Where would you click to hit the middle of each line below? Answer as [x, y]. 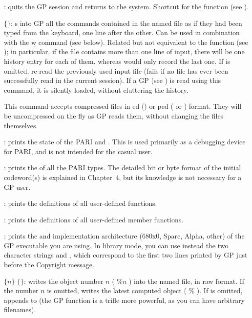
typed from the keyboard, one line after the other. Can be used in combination [122, 32]
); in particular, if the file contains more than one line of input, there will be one [124, 51]
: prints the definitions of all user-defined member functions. [94, 219]
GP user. [17, 187]
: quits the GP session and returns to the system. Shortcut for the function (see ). [126, 6]
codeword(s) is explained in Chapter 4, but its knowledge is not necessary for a [123, 177]
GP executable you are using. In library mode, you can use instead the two [116, 245]
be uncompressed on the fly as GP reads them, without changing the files [114, 115]
